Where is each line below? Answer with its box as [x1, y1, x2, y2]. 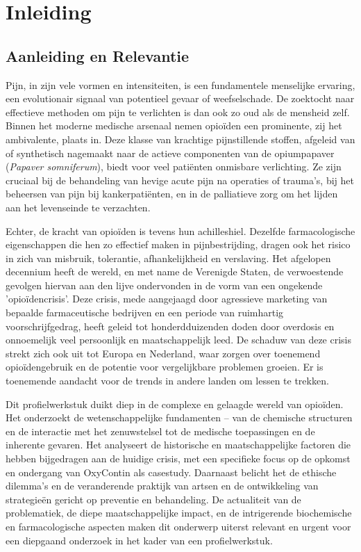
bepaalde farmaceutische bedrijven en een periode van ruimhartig [6, 305, 284, 320]
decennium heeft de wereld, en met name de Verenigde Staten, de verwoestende [6, 264, 344, 279]
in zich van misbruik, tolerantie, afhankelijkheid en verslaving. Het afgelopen [6, 250, 331, 265]
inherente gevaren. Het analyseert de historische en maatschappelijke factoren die [6, 437, 351, 452]
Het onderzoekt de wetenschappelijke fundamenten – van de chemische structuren [6, 410, 353, 425]
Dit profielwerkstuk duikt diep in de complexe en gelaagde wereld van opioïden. [6, 396, 344, 411]
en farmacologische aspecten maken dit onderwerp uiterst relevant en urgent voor [6, 519, 351, 533]
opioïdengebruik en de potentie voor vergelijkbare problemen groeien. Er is [6, 359, 324, 374]
